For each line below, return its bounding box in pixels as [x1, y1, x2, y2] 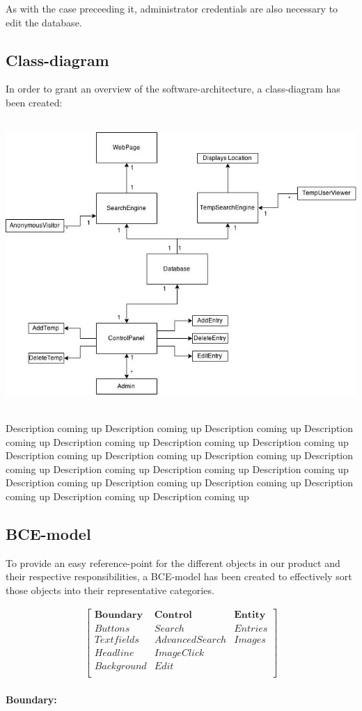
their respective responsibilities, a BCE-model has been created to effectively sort [6, 569, 352, 584]
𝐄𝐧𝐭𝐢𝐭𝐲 [234, 610, 266, 621]
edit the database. [6, 15, 82, 29]
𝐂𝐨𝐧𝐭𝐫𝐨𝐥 [154, 610, 192, 621]
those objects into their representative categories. [6, 582, 214, 597]
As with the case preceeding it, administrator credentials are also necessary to [6, 1, 338, 15]
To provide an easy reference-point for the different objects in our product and [6, 555, 340, 570]
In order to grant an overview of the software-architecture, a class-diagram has [6, 81, 340, 96]
